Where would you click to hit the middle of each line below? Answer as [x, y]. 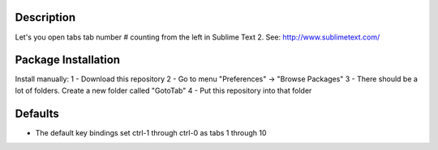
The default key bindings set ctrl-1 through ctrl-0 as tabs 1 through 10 [151, 132]
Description [45, 17]
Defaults [37, 113]
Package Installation [68, 60]
